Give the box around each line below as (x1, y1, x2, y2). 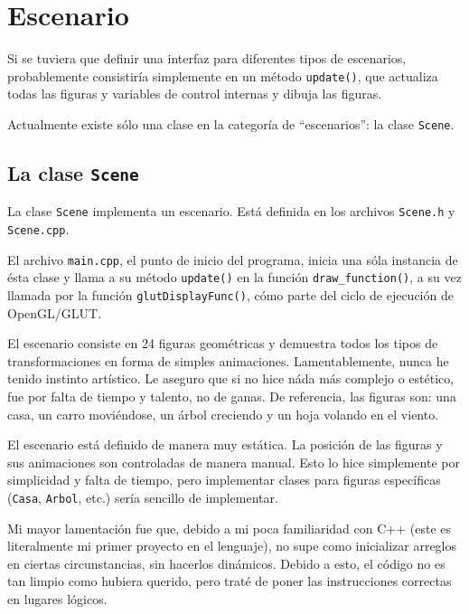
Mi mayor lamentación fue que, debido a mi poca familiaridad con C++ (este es (7, 518, 451, 537)
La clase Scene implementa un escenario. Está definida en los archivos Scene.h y (7, 202, 455, 221)
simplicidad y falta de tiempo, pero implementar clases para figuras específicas (7, 470, 441, 489)
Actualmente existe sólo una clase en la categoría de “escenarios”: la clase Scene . (7, 114, 455, 133)
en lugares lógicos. (7, 590, 108, 609)
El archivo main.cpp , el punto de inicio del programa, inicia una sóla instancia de (7, 250, 458, 269)
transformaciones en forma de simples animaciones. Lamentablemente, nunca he (7, 351, 449, 370)
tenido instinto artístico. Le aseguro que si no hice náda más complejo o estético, (7, 369, 455, 388)
